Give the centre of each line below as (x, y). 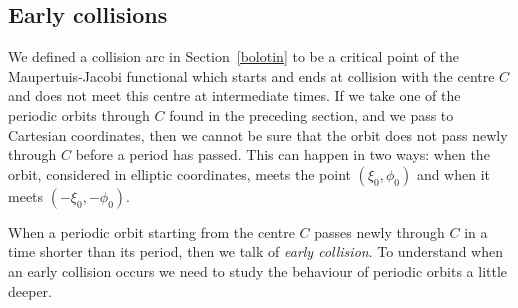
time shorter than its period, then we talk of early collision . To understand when (255, 251)
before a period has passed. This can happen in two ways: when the (282, 154)
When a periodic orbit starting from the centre (151, 231)
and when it (453, 173)
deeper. (30, 290)
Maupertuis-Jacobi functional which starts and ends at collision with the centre (251, 75)
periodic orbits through (79, 114)
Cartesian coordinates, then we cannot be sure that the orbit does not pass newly (258, 134)
